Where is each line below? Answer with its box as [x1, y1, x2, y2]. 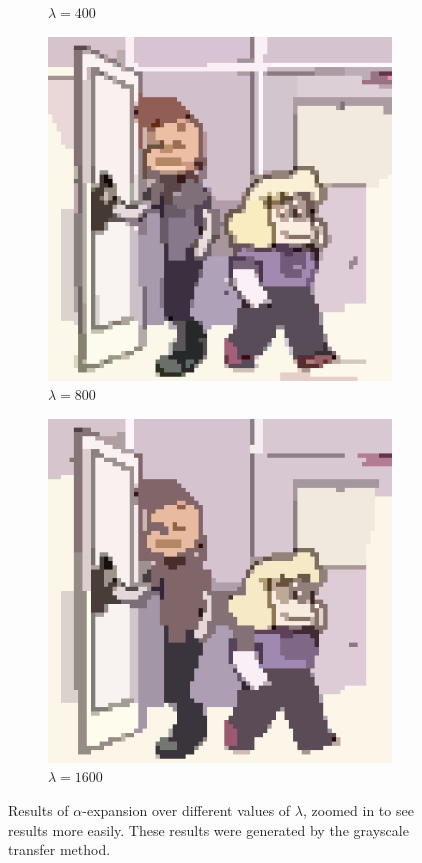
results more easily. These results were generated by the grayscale [8, 819, 409, 840]
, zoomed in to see [303, 799, 414, 820]
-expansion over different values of [82, 799, 291, 820]
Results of [8, 799, 69, 820]
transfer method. [8, 839, 111, 860]
